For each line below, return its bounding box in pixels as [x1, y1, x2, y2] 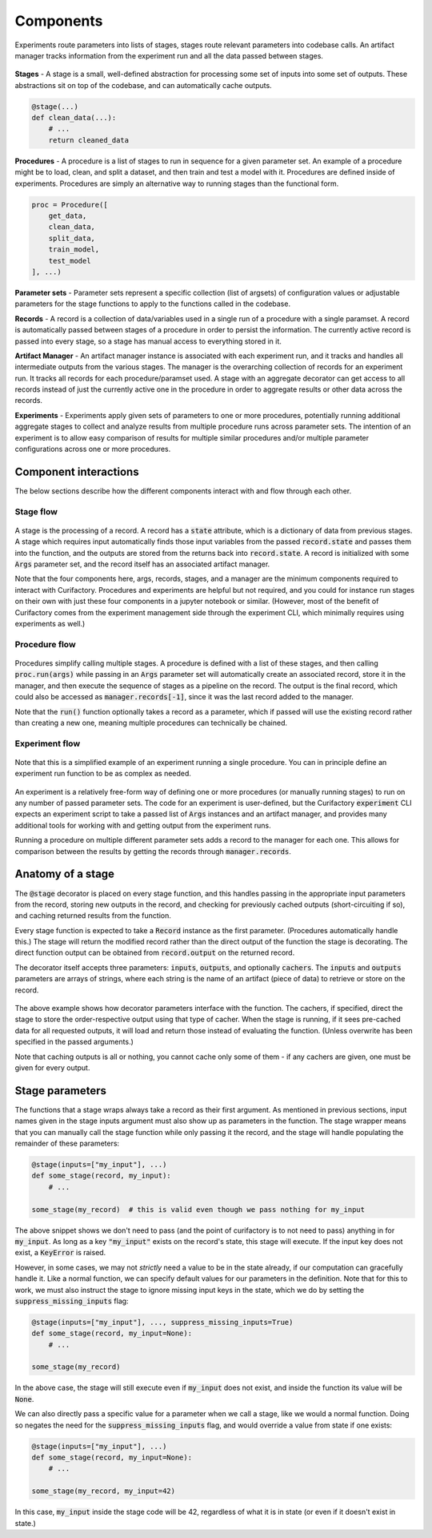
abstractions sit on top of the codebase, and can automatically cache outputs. [14, 80, 272, 90]
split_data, [48, 233, 96, 243]
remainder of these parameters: [14, 1138, 120, 1149]
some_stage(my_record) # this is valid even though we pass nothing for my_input [31, 1205, 366, 1214]
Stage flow [14, 505, 58, 517]
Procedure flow [14, 638, 76, 650]
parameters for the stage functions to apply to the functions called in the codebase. [14, 299, 291, 308]
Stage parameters [14, 1084, 107, 1097]
